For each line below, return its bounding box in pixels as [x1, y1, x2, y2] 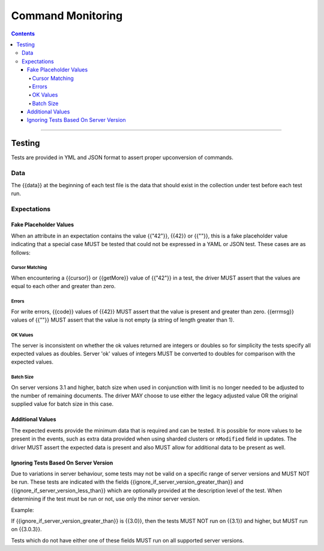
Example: [11, 506, 34, 513]
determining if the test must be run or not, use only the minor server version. [11, 495, 200, 502]
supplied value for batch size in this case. [11, 400, 114, 408]
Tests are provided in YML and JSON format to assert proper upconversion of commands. [11, 154, 234, 161]
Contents [11, 30, 35, 37]
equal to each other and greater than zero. [11, 283, 116, 290]
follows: [11, 249, 31, 256]
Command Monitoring [11, 9, 123, 22]
